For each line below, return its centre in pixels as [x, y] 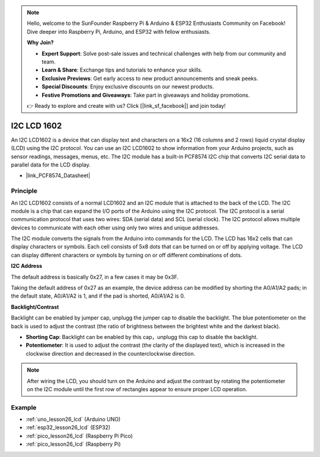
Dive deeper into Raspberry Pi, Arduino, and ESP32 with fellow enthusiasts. [119, 31]
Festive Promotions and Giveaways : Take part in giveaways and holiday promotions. [146, 95]
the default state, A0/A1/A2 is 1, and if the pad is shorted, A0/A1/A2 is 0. [98, 296]
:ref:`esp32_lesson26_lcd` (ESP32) [68, 427]
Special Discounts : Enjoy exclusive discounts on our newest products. [128, 87]
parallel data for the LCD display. [51, 164]
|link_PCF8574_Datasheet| [58, 175]
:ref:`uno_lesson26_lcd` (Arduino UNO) [73, 419]
